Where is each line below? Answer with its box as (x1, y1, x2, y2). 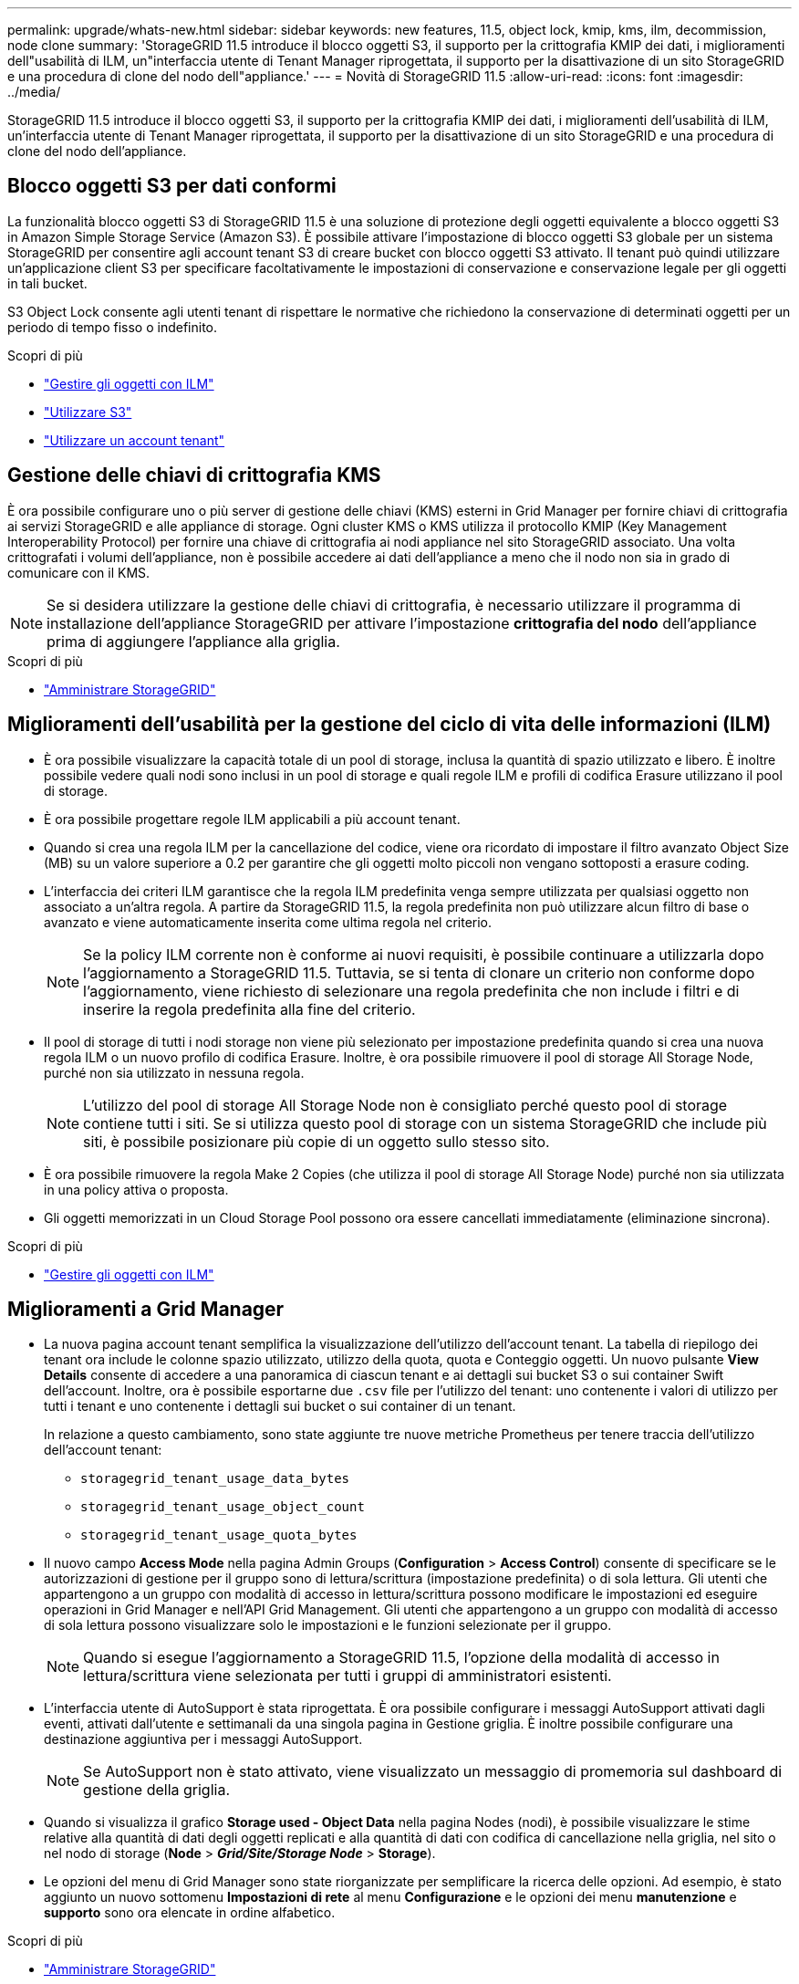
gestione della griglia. (83, 1780, 231, 1800)
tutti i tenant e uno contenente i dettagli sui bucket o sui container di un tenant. (44, 1398, 516, 1415)
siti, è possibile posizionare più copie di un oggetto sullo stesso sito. (83, 1132, 550, 1151)
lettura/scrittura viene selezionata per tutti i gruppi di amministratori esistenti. (83, 1666, 612, 1686)
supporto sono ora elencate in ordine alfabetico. (44, 1905, 336, 1921)
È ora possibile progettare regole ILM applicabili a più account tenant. (44, 810, 461, 827)
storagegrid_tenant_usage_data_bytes (80, 1471, 350, 1487)
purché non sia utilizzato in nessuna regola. (44, 1064, 305, 1081)
